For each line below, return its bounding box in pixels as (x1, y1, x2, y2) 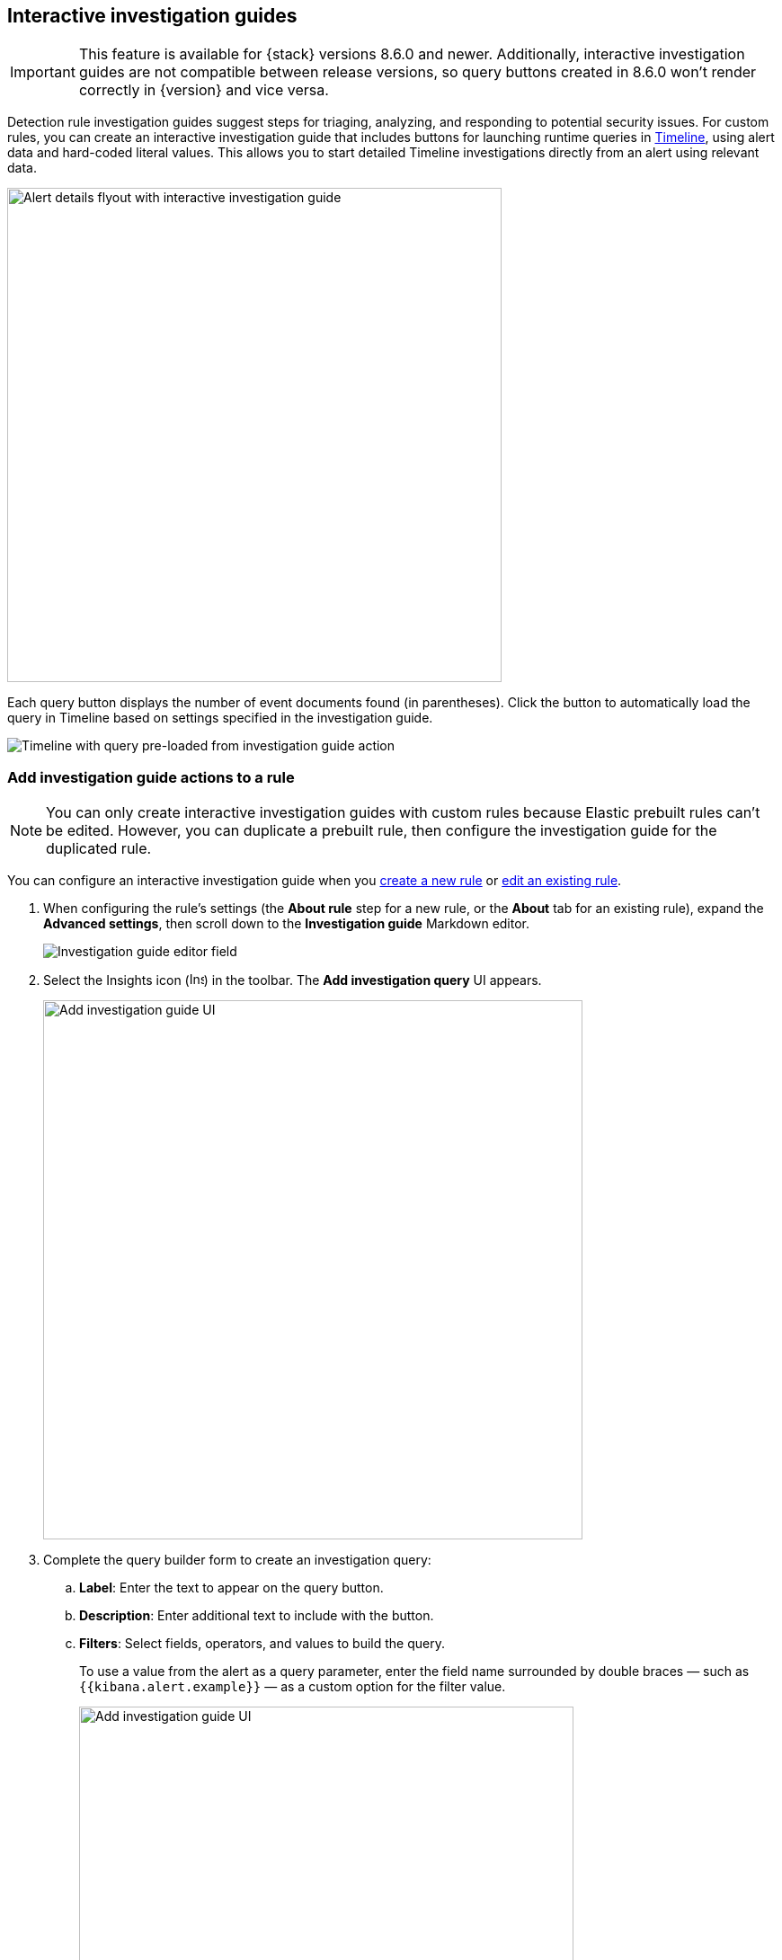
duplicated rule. (46, 839, 152, 858)
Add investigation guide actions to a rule (7, 767, 295, 786)
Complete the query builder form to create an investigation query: (43, 1552, 431, 1568)
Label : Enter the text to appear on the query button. (79, 1580, 384, 1596)
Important (10, 63, 76, 82)
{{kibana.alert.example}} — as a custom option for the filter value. (79, 1679, 506, 1695)
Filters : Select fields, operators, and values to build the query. (79, 1636, 445, 1652)
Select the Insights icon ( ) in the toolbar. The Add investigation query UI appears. (43, 972, 542, 989)
